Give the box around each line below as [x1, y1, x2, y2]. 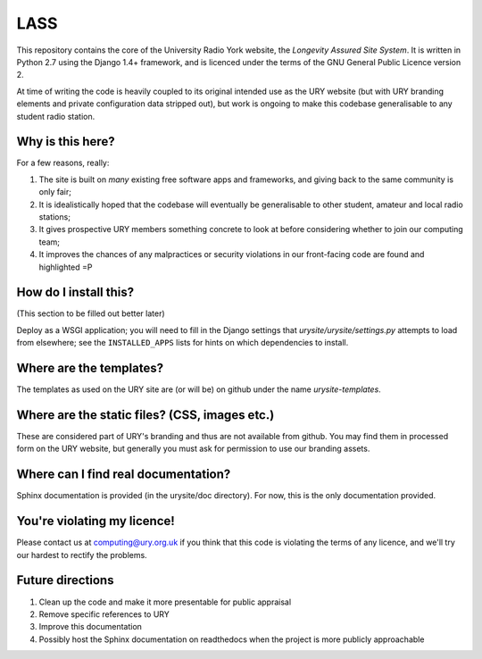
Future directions [16, 572, 114, 588]
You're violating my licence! [16, 513, 176, 529]
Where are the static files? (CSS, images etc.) [16, 407, 275, 422]
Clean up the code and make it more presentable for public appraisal [38, 596, 292, 607]
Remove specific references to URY [38, 608, 170, 620]
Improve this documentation [38, 621, 143, 632]
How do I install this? [16, 285, 134, 300]
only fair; [38, 187, 71, 197]
